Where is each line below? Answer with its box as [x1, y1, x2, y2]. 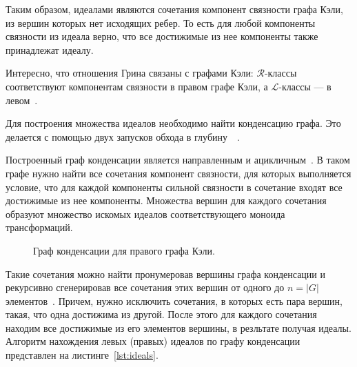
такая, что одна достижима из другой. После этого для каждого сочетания [6, 307, 317, 321]
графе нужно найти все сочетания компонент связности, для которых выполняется [6, 166, 351, 180]
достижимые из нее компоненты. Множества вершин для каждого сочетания [6, 193, 327, 208]
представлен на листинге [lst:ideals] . [6, 348, 159, 362]
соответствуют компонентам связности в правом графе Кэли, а [6, 79, 268, 93]
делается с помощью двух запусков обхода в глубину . [6, 129, 240, 143]
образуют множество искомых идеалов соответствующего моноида [6, 206, 285, 221]
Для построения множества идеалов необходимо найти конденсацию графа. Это [6, 116, 341, 130]
